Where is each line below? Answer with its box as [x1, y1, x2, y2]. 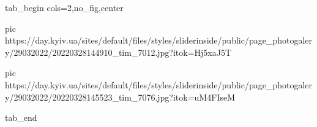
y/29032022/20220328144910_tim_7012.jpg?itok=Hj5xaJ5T [5, 45, 232, 58]
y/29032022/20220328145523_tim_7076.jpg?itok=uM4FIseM [5, 90, 235, 103]
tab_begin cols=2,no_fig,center [5, 1, 124, 13]
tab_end [5, 111, 37, 124]
